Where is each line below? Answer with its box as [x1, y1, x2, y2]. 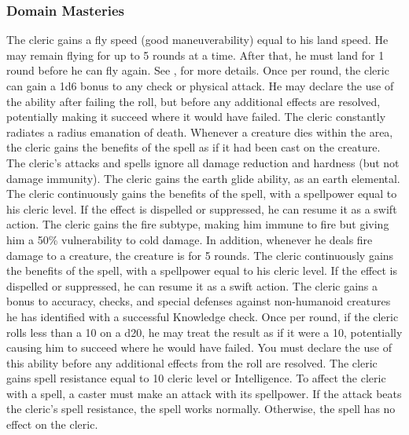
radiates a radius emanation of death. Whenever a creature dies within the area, [6, 123, 393, 140]
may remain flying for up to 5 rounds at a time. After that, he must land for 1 [6, 46, 385, 63]
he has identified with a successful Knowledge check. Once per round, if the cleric [6, 308, 399, 324]
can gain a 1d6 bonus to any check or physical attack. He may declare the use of [6, 78, 394, 93]
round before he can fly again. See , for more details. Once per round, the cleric [6, 62, 389, 79]
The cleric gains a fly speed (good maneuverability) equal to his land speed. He [6, 31, 389, 48]
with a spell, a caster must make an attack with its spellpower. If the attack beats [6, 385, 402, 401]
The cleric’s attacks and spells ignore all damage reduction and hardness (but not [6, 154, 400, 170]
